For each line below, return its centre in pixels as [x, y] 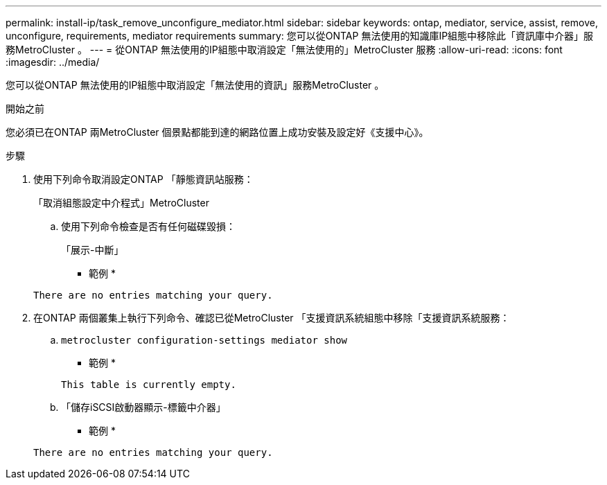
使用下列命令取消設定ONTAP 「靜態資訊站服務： [143, 179]
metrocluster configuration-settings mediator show [204, 340]
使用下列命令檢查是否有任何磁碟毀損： [148, 226]
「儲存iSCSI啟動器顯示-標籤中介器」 [143, 407]
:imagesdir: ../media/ [53, 62]
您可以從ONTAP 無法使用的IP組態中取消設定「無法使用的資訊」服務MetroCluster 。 [195, 85]
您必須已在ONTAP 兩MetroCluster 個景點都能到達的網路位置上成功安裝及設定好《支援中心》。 [217, 132]
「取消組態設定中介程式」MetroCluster [121, 203]
